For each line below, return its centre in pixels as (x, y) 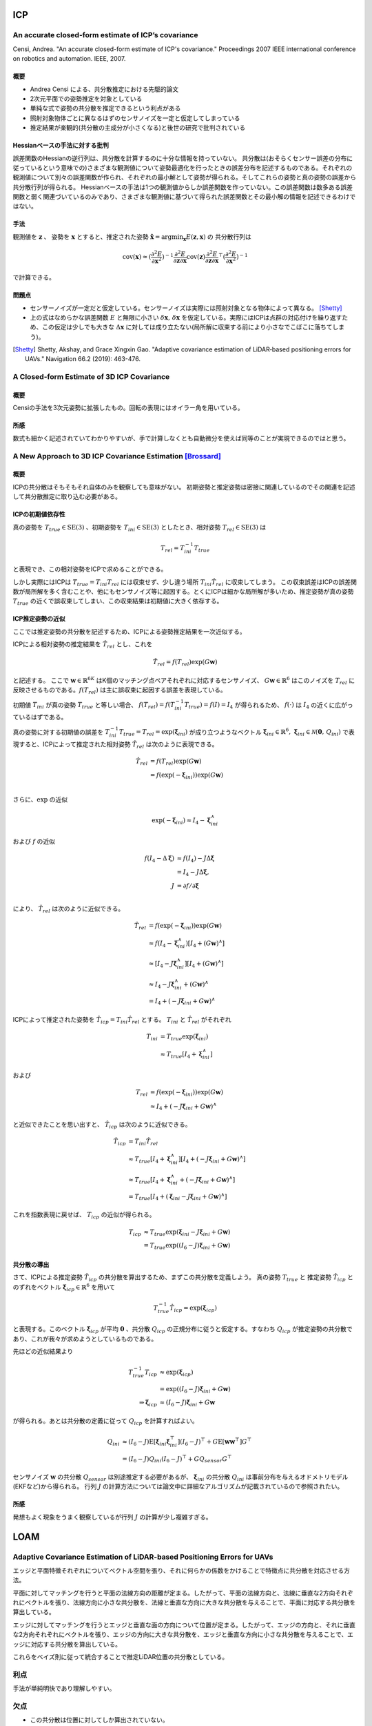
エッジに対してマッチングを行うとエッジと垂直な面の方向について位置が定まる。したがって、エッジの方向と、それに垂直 (184, 1625)
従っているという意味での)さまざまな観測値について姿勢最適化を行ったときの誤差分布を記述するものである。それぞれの (183, 167)
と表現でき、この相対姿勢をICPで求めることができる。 (90, 569)
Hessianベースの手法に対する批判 (61, 146)
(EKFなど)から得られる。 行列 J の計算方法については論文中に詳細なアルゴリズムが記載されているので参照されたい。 (178, 1486)
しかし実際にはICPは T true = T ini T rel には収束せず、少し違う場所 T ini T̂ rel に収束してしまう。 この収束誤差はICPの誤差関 (185, 582)
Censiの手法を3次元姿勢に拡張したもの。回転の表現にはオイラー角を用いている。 (128, 408)
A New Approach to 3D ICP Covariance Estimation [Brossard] (117, 456)
